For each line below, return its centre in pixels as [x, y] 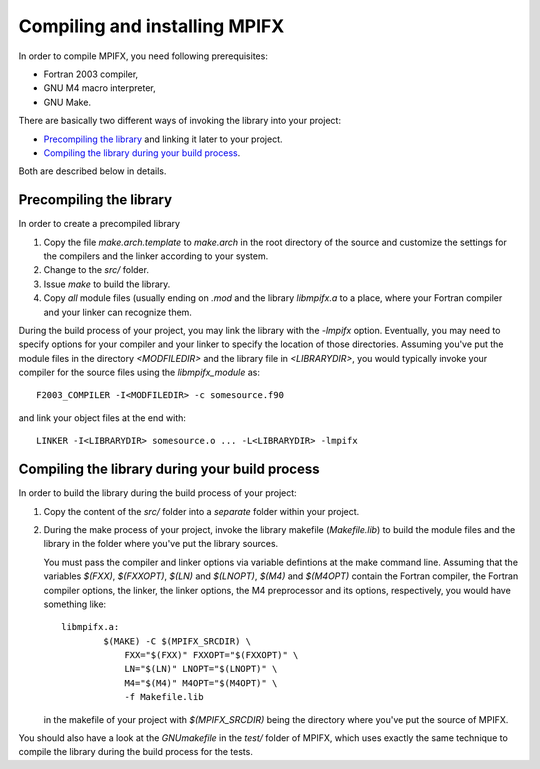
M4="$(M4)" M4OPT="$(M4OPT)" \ [201, 683]
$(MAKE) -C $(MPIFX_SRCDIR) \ [177, 641]
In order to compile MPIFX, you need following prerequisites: [143, 56]
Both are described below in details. [92, 171]
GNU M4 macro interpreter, [100, 88]
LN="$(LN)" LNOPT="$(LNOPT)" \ [201, 669]
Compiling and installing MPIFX [151, 26]
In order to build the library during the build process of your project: [157, 493]
